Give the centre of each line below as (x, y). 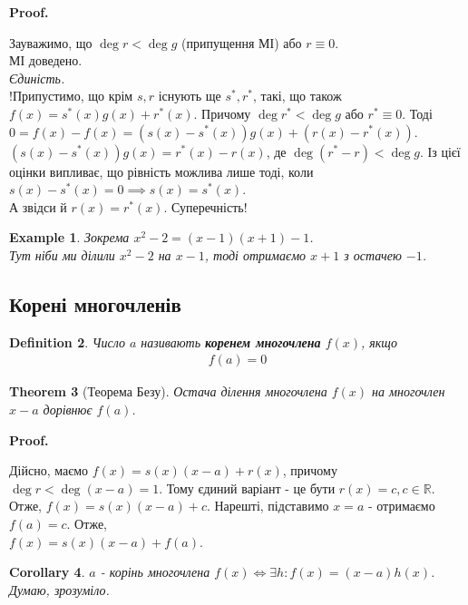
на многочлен (409, 391)
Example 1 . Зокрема (69, 237)
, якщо (379, 342)
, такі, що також (297, 96)
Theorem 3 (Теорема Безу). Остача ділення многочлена (168, 391)
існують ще (190, 96)
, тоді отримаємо (255, 254)
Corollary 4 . (47, 572)
